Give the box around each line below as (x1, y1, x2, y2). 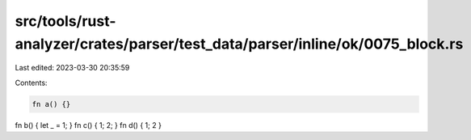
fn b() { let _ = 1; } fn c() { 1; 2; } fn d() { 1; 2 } (15, 120, 162, 129)
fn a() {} (32, 100, 71, 108)
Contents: (15, 78, 48, 87)
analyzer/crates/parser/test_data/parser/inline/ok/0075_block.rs (15, 35, 464, 53)
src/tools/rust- (15, 12, 116, 30)
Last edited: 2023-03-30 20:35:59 (15, 63, 130, 73)
